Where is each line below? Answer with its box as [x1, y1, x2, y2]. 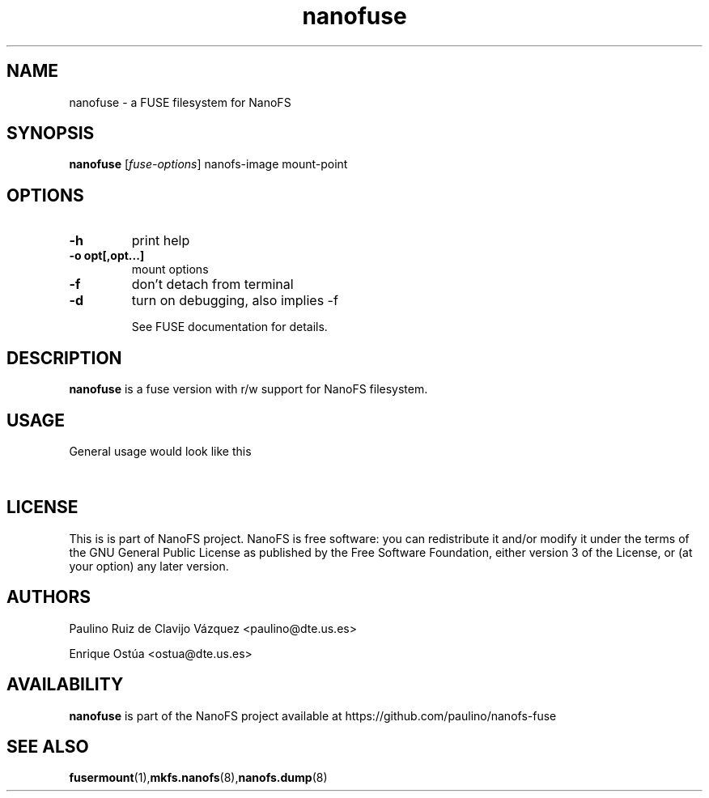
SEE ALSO [6, 736, 89, 757]
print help [131, 232, 190, 249]
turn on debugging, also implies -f [131, 292, 338, 309]
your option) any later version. [69, 558, 229, 573]
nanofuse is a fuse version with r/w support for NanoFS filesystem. [69, 382, 428, 397]
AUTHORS [6, 587, 91, 608]
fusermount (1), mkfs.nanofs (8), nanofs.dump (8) [69, 770, 328, 785]
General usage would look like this [69, 444, 252, 458]
